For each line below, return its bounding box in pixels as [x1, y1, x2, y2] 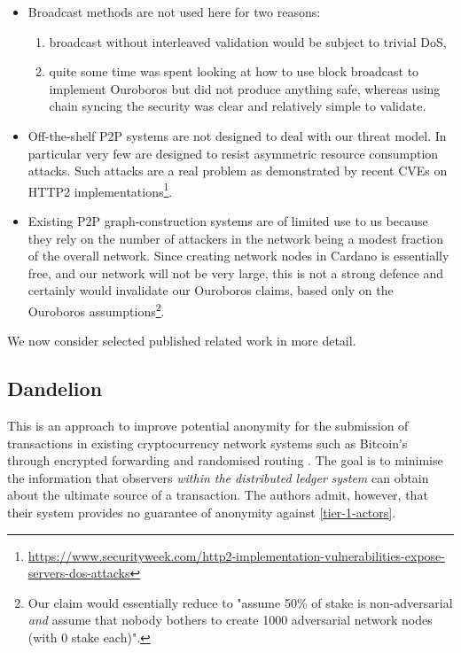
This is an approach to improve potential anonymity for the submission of [7, 416, 409, 435]
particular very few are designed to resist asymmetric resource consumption [27, 144, 439, 162]
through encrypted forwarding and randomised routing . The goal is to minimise [7, 451, 443, 470]
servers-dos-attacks [27, 564, 130, 582]
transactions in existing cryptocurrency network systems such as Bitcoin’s [7, 433, 408, 452]
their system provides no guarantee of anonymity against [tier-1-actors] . [7, 502, 396, 521]
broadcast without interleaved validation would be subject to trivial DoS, [49, 32, 447, 51]
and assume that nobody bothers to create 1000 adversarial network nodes [27, 610, 433, 629]
